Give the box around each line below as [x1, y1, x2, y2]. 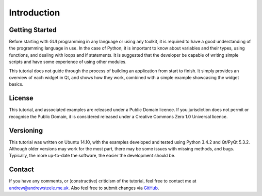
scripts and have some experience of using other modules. [9, 59, 127, 65]
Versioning [9, 126, 43, 134]
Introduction [9, 7, 60, 18]
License [9, 94, 33, 102]
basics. [9, 82, 24, 87]
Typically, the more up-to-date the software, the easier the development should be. [9, 153, 176, 159]
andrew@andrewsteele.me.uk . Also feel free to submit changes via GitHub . [9, 185, 160, 191]
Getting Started [9, 26, 57, 34]
